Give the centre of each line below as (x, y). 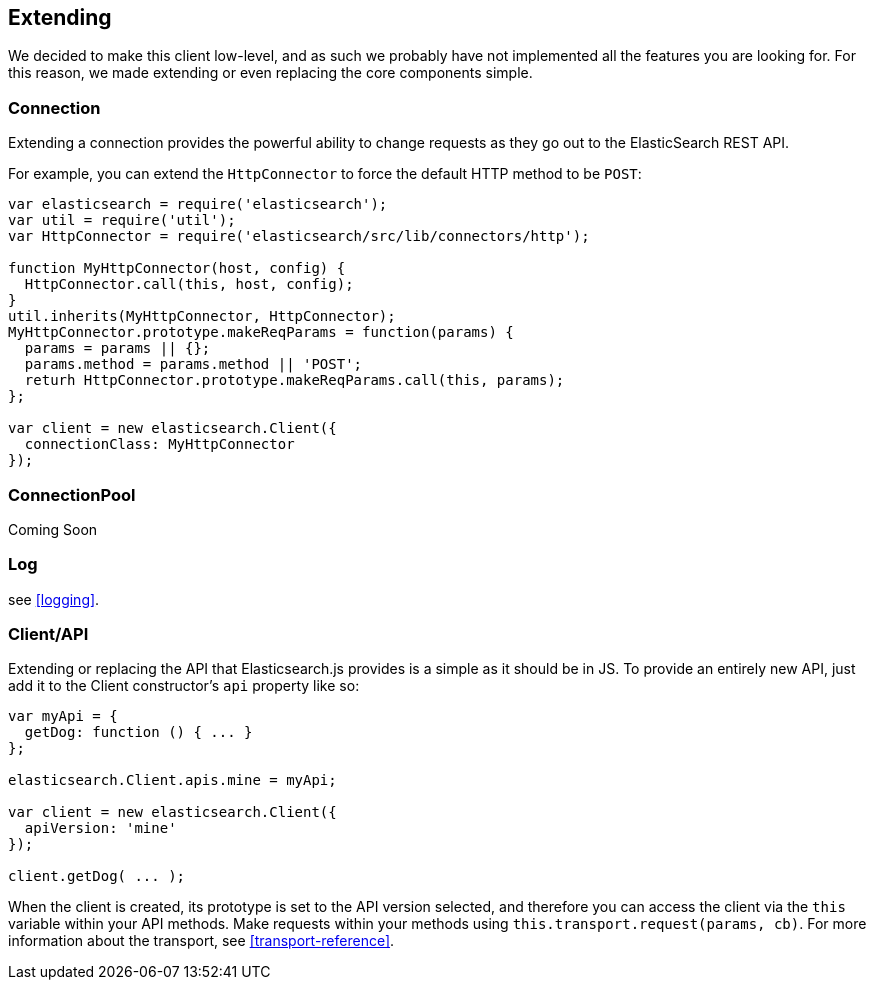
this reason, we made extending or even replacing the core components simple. (270, 73)
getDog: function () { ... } (138, 732)
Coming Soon (53, 529)
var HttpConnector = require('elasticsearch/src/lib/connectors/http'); (299, 236)
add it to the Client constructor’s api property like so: (184, 686)
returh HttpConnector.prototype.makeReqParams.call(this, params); (294, 380)
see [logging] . (54, 599)
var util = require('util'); (122, 220)
